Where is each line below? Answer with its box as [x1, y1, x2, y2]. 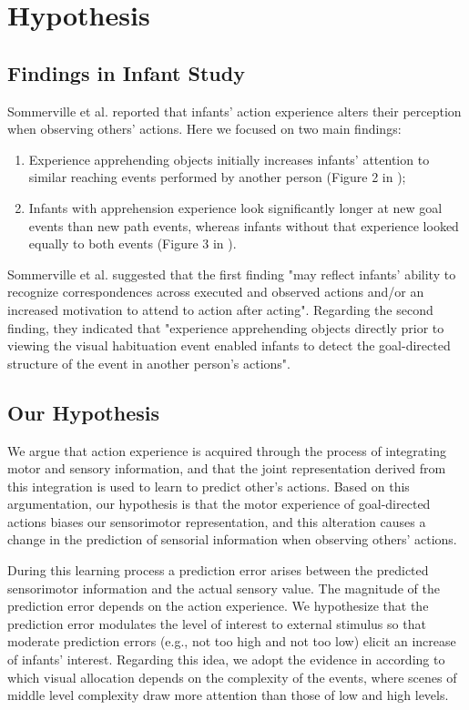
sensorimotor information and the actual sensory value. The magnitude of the [7, 578, 440, 597]
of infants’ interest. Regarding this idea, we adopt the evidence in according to [7, 650, 445, 669]
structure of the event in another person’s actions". [7, 353, 291, 372]
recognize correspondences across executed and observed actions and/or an [7, 282, 424, 301]
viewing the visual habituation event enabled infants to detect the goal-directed [7, 336, 451, 355]
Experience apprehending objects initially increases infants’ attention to [28, 149, 430, 168]
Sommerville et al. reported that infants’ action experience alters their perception [7, 101, 462, 120]
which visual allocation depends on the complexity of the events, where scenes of [7, 667, 457, 686]
